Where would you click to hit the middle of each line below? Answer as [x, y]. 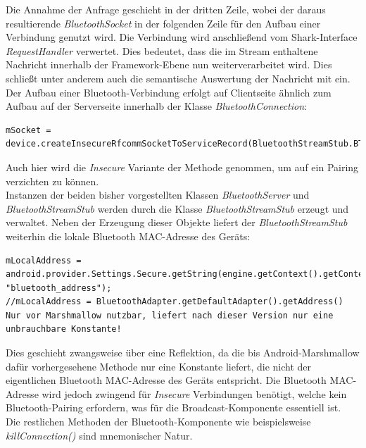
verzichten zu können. [52, 181]
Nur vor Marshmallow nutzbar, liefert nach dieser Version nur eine [170, 315]
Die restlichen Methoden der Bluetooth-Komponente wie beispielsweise [158, 422]
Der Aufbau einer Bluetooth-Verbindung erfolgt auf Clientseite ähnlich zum [169, 92]
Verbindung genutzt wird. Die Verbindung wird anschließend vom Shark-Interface [182, 37]
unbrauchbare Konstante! [64, 329]
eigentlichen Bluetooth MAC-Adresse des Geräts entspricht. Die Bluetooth [166, 380]
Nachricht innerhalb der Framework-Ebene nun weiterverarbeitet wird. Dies [169, 64]
